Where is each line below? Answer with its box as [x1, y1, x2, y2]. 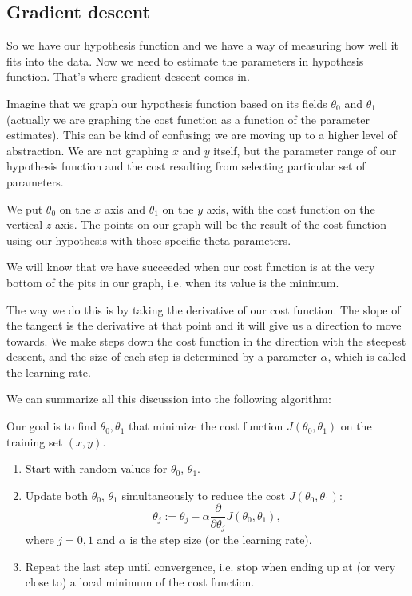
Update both [25, 486, 88, 503]
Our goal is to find [6, 418, 97, 434]
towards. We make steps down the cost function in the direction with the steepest [6, 332, 406, 349]
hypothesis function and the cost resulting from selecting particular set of [6, 158, 366, 174]
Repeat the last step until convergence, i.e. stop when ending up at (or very [25, 558, 396, 574]
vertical [6, 216, 43, 233]
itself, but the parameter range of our [213, 142, 397, 158]
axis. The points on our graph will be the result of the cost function [54, 216, 386, 233]
